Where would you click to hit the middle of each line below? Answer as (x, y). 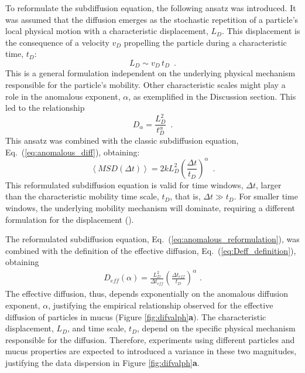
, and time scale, (97, 328)
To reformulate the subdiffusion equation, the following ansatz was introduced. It (151, 8)
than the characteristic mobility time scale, (82, 196)
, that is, (185, 196)
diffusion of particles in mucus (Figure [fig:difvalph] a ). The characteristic (136, 316)
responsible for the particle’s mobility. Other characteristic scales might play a (145, 85)
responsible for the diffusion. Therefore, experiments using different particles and (150, 339)
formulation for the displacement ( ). (70, 219)
